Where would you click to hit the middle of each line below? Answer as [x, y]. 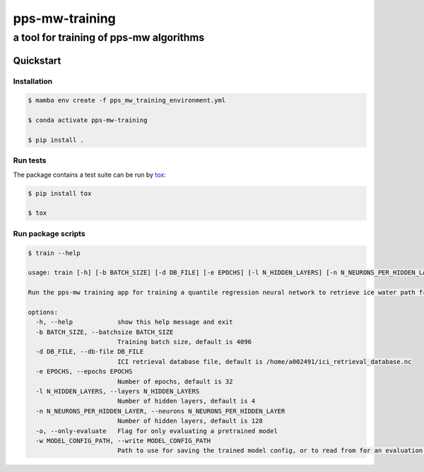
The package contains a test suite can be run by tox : [89, 175]
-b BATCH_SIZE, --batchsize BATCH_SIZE [105, 332]
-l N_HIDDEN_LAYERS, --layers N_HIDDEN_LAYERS [118, 391]
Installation [33, 81]
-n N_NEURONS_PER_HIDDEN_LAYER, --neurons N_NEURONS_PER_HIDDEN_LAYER [160, 411]
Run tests [30, 160]
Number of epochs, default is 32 [175, 381]
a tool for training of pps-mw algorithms [109, 37]
